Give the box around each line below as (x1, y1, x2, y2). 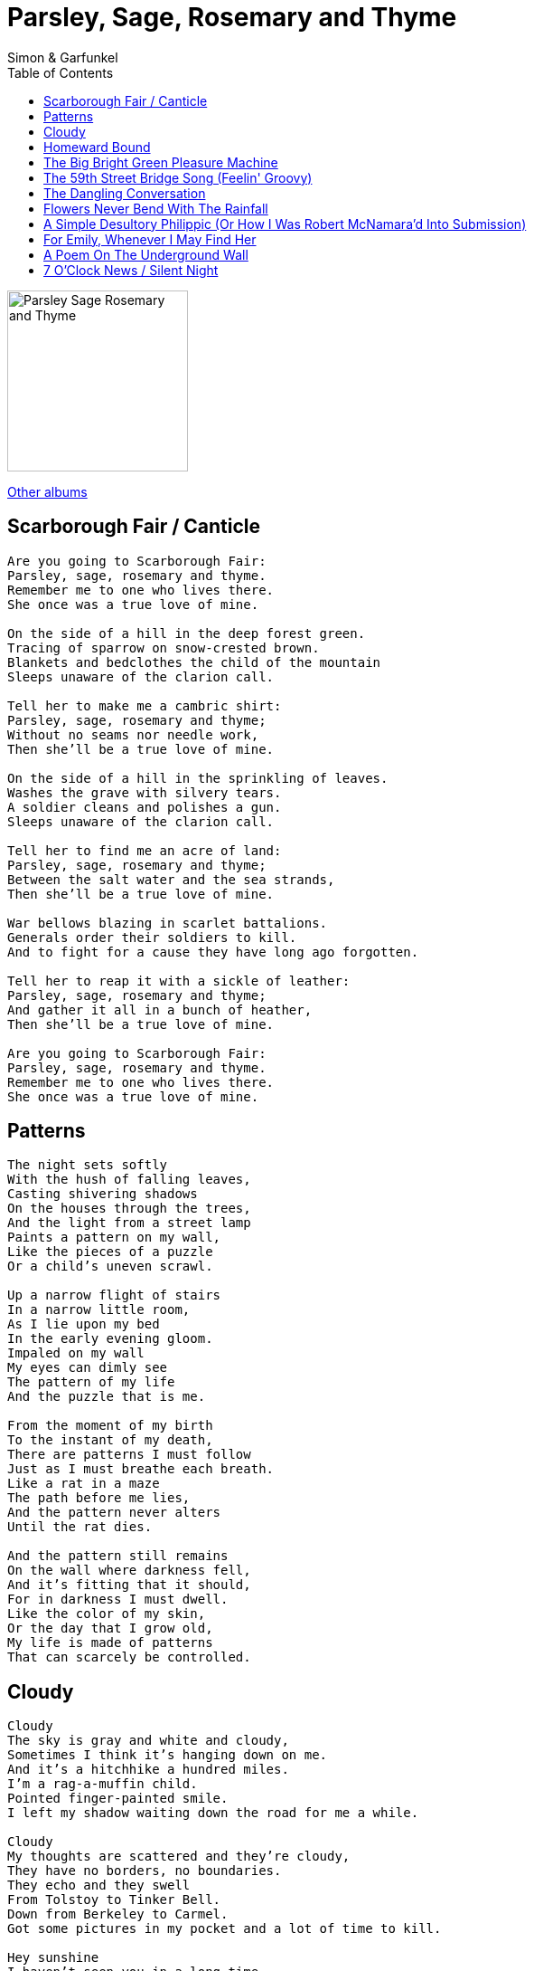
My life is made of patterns (7, 1635, 213, 1651)
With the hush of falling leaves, (7, 1172, 251, 1187)
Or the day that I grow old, (7, 1621, 213, 1636)
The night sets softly (7, 1157, 168, 1173)
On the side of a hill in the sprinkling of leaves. (7, 770, 389, 786)
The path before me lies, (7, 1490, 191, 1506)
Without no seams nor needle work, (7, 727, 259, 742)
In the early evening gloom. (7, 1331, 213, 1347)
